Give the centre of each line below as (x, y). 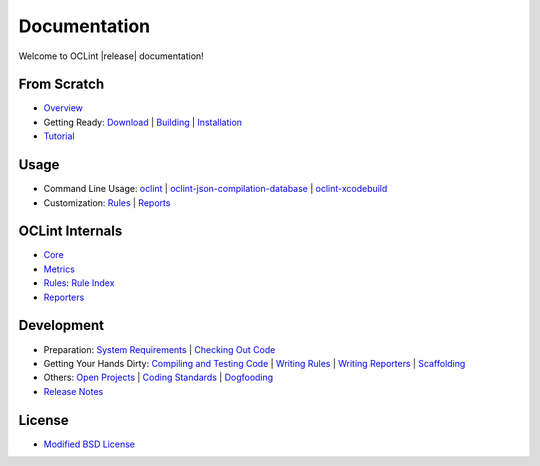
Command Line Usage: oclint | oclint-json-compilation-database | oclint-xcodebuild (215, 189)
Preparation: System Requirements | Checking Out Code (159, 349)
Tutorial (59, 136)
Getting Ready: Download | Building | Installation (143, 122)
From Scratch (61, 84)
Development (61, 325)
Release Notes (73, 391)
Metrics (59, 269)
